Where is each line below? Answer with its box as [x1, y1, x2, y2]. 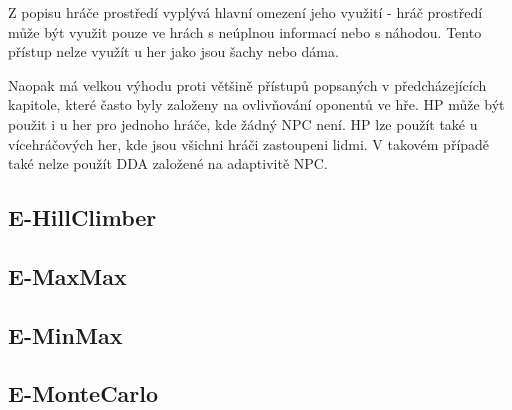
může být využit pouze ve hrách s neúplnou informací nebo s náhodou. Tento [8, 21, 482, 42]
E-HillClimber [8, 202, 157, 233]
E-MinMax [8, 319, 123, 350]
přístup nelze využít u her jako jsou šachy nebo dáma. [8, 41, 339, 62]
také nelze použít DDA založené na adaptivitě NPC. [8, 153, 328, 174]
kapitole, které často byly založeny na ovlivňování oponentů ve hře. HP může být [8, 94, 505, 115]
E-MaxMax [8, 260, 127, 291]
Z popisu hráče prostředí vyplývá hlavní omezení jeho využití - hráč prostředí [8, 2, 483, 22]
